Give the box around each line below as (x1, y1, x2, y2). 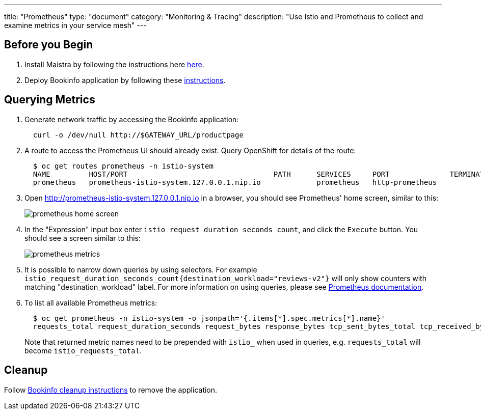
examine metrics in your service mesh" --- (4, 21, 147, 30)
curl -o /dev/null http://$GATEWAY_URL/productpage (33, 130, 244, 139)
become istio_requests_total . (24, 346, 142, 355)
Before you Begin (4, 38, 93, 51)
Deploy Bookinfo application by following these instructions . (24, 75, 226, 85)
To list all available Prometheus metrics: (24, 298, 157, 307)
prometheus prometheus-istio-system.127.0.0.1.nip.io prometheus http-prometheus (33, 178, 437, 186)
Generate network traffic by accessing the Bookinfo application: (24, 115, 239, 124)
